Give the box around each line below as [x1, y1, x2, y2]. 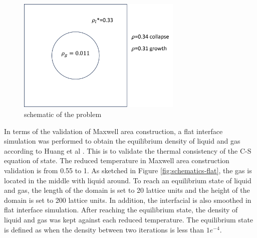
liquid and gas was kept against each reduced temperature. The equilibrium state [4, 214, 253, 225]
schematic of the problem [24, 109, 102, 120]
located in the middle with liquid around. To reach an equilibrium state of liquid [4, 175, 251, 185]
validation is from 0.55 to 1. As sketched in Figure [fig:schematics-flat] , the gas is [4, 165, 252, 176]
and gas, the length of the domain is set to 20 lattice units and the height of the [4, 185, 250, 195]
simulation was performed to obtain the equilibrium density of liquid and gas [4, 136, 240, 146]
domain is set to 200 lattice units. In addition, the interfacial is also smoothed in [4, 194, 251, 205]
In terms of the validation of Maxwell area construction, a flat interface [4, 126, 223, 136]
